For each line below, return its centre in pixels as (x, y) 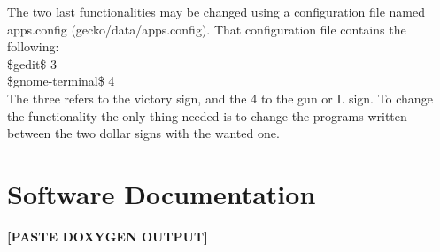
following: (33, 46)
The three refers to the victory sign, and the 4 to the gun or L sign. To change (220, 98)
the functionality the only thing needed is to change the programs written (207, 115)
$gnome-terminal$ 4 (61, 81)
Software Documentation (162, 193)
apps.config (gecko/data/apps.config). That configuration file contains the (207, 29)
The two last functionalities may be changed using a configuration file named (216, 11)
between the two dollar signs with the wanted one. (143, 133)
